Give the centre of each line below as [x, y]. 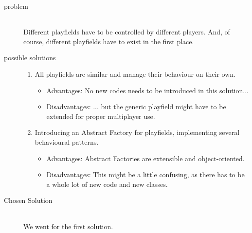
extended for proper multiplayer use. [101, 116]
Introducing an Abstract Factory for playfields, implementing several [137, 132]
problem [16, 6]
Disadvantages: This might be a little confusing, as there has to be [145, 175]
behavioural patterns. [67, 141]
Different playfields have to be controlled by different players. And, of [127, 32]
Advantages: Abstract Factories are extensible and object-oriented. [145, 158]
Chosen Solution [28, 200]
